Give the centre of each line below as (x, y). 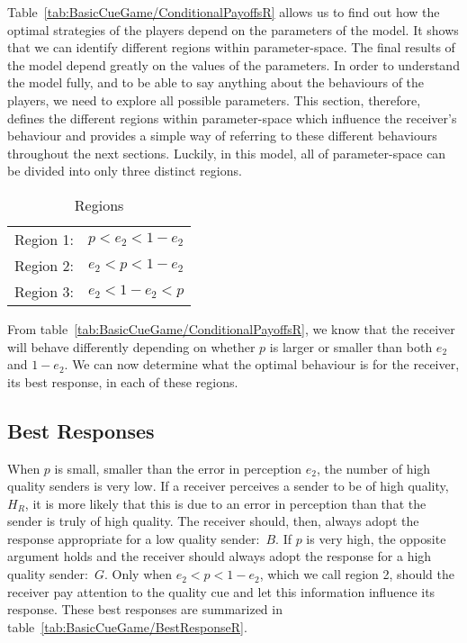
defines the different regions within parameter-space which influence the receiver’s (232, 118)
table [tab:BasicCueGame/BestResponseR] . (127, 626)
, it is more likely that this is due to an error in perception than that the (225, 503)
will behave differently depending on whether (131, 346)
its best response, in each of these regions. (123, 381)
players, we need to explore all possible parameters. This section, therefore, (214, 100)
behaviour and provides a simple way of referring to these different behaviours (222, 136)
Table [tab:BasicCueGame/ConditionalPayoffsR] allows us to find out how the (224, 12)
